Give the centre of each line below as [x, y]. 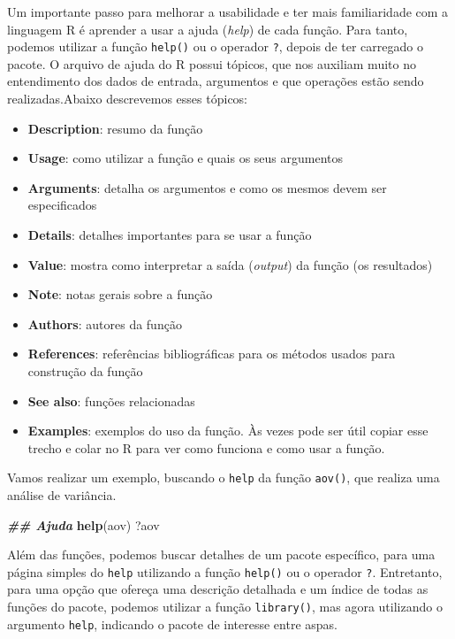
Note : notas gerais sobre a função [120, 294]
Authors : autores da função [105, 323]
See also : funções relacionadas [111, 400]
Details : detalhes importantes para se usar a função [170, 235]
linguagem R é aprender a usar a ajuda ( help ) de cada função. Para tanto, [208, 29]
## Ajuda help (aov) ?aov [83, 524]
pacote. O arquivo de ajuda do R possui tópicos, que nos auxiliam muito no [212, 63]
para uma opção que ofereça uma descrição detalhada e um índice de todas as [218, 589]
